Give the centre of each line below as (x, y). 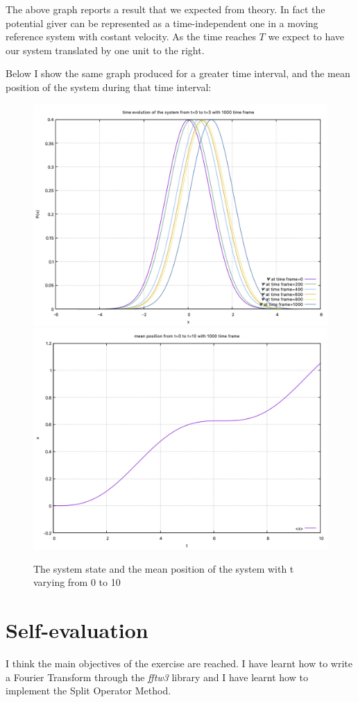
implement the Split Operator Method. (88, 691)
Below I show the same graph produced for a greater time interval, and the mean (178, 73)
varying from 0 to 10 (77, 582)
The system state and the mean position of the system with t (164, 568)
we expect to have (306, 36)
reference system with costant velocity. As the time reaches (131, 36)
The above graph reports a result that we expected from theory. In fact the (165, 9)
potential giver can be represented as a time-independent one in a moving (162, 23)
